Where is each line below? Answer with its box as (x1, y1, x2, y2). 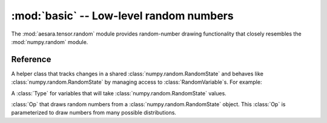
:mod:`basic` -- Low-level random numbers (11, 9, 234, 22)
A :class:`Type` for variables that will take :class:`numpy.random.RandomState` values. (11, 89, 226, 96)
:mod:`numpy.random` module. (11, 38, 88, 45)
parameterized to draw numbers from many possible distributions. (11, 109, 177, 116)
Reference (11, 54, 51, 65)
